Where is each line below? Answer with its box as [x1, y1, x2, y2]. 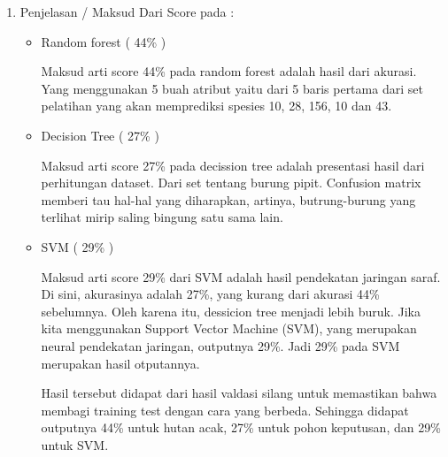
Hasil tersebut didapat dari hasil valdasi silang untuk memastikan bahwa [41, 384, 437, 402]
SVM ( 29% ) [41, 237, 114, 255]
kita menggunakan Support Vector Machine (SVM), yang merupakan [41, 319, 417, 338]
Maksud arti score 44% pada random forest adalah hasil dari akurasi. [41, 62, 417, 80]
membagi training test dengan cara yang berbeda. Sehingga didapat [41, 400, 409, 419]
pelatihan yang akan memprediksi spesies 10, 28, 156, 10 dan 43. [41, 96, 392, 115]
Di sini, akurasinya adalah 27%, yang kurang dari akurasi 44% [41, 285, 380, 303]
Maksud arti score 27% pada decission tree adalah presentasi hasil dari [41, 156, 425, 174]
